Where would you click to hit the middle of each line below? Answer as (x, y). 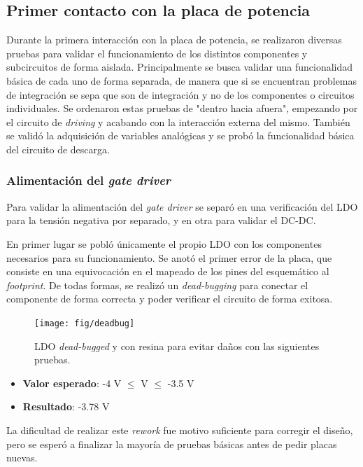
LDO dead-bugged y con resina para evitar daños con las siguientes (177, 346)
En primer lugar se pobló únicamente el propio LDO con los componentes (164, 243)
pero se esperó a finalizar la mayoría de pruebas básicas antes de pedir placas (172, 444)
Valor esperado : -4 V (72, 383)
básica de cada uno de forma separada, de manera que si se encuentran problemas (182, 80)
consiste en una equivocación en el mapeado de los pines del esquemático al (168, 271)
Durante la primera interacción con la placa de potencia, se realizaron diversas (174, 40)
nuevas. (22, 458)
